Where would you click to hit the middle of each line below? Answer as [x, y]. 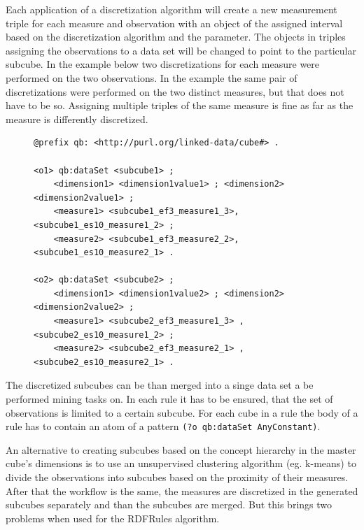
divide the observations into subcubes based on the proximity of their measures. [177, 477]
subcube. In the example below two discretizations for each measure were [163, 64]
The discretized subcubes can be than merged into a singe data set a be [160, 385]
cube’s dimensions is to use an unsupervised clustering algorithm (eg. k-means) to [181, 463]
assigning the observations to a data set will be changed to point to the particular [181, 50]
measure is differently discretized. [77, 119]
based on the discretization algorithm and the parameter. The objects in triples [176, 37]
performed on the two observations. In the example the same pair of [152, 77]
